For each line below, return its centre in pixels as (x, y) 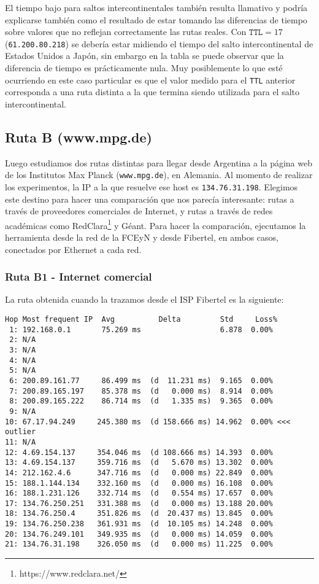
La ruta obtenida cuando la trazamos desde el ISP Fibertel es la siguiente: (144, 299)
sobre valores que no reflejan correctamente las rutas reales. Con (126, 32)
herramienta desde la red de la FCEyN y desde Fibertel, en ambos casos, (142, 237)
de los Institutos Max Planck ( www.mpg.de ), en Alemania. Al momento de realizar (159, 175)
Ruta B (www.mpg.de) (79, 137)
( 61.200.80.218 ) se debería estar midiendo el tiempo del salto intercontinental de (159, 43)
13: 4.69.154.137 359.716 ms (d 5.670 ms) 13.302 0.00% (139, 463)
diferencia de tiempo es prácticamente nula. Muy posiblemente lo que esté (144, 68)
